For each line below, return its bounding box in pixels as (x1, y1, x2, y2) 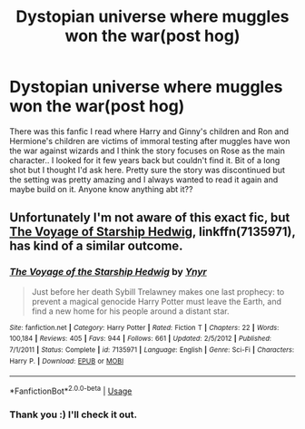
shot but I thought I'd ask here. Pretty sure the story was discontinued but (9, 164, 286, 175)
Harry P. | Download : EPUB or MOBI (9, 356, 124, 366)
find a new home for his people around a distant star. (31, 306, 230, 317)
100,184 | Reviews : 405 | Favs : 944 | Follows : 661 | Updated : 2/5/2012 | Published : (9, 334, 272, 344)
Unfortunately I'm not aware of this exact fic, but (9, 210, 290, 226)
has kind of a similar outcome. (9, 239, 183, 254)
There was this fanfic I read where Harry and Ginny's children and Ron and (9, 125, 289, 137)
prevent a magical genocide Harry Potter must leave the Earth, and (31, 296, 281, 307)
